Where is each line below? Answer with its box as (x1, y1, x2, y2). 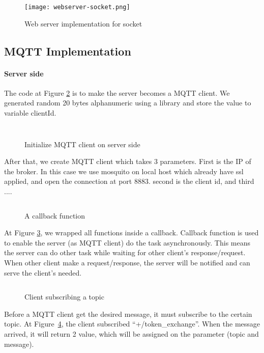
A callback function (24, 210, 85, 221)
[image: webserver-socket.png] (24, 4, 130, 11)
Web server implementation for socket (24, 18, 142, 29)
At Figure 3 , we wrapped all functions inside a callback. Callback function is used (4, 227, 259, 238)
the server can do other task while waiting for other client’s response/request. (4, 247, 246, 258)
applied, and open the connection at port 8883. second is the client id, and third (4, 176, 254, 186)
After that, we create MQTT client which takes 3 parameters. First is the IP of (4, 156, 251, 167)
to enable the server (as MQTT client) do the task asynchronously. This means (4, 237, 251, 248)
